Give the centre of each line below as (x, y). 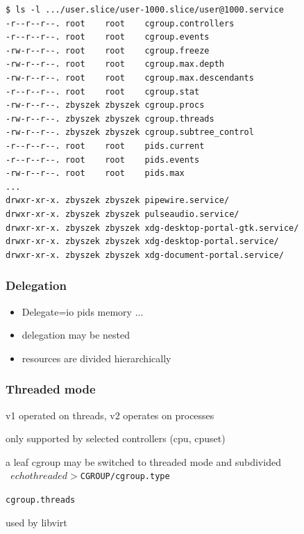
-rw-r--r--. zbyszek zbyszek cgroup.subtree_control (130, 132)
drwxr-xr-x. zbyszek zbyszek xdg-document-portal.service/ (145, 255)
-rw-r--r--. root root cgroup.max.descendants (130, 78)
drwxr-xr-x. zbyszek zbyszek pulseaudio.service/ (123, 214)
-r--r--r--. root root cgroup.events (108, 37)
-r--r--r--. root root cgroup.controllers (120, 23)
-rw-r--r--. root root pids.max (95, 173)
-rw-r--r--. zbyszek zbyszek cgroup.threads (110, 119)
